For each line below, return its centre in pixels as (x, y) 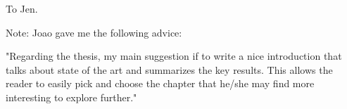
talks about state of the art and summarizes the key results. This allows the (169, 69)
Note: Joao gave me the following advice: (94, 32)
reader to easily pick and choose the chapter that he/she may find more (160, 83)
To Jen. (22, 8)
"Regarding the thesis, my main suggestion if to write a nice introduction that (174, 56)
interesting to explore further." (71, 97)
